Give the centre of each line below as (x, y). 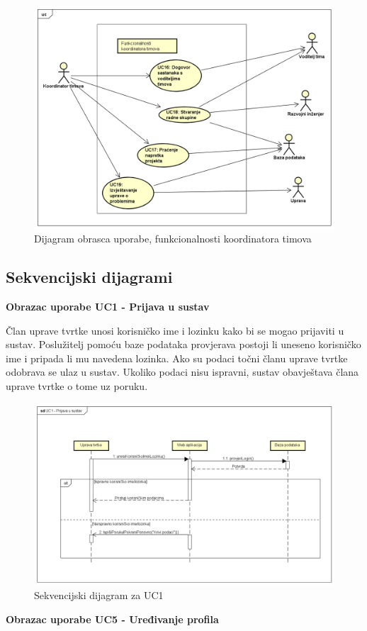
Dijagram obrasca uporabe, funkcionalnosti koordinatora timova (173, 239)
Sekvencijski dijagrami (89, 277)
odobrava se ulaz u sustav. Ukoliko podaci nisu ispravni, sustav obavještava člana (182, 372)
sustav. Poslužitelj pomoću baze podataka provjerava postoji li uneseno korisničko (183, 344)
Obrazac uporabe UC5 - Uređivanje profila (112, 619)
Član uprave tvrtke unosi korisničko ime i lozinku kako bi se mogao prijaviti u (175, 330)
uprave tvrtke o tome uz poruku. (77, 386)
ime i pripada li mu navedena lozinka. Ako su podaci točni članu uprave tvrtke (177, 358)
